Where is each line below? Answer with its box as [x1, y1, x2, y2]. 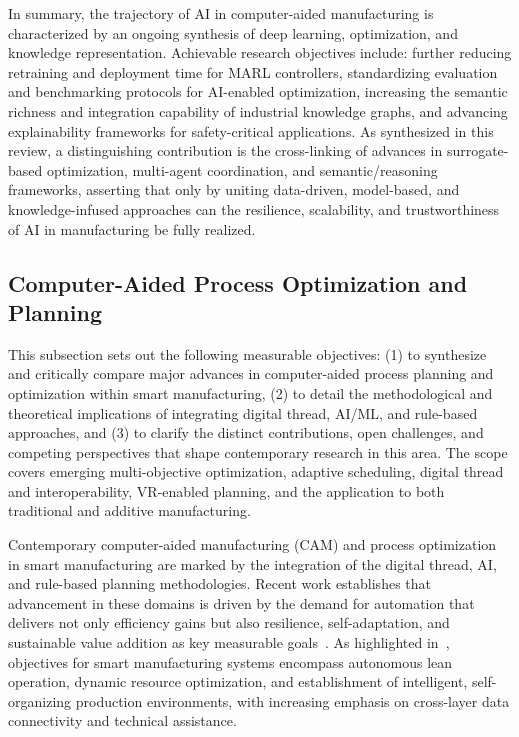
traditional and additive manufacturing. [8, 500, 251, 521]
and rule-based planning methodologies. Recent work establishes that [8, 573, 431, 594]
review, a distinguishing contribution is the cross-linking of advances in [8, 140, 443, 161]
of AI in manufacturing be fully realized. [8, 218, 256, 239]
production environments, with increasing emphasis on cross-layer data [75, 690, 510, 711]
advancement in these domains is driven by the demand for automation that [8, 592, 475, 613]
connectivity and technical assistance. [8, 710, 237, 731]
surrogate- [446, 140, 509, 161]
